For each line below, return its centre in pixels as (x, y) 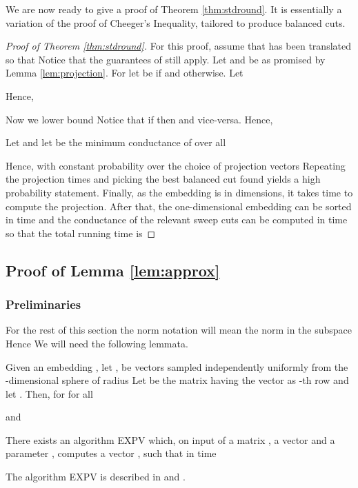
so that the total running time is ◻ (81, 233)
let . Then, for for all (49, 393)
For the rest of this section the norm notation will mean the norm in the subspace (179, 330)
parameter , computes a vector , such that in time (111, 453)
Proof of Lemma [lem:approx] (113, 270)
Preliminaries (43, 304)
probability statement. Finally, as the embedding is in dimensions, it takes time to (179, 192)
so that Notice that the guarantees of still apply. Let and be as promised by (166, 59)
